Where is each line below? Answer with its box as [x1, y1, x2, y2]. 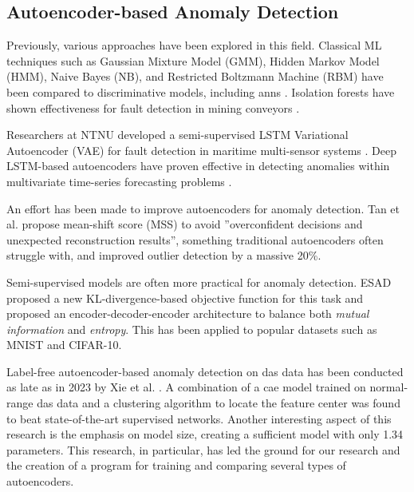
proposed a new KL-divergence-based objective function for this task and [6, 289, 364, 306]
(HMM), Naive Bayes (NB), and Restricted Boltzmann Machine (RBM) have [6, 68, 384, 85]
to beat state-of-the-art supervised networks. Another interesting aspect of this [6, 410, 392, 427]
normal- [369, 379, 408, 395]
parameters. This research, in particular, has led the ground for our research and [6, 441, 400, 458]
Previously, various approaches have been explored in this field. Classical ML [6, 37, 382, 54]
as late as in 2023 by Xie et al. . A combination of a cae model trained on [6, 379, 366, 395]
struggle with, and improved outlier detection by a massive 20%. [6, 247, 321, 264]
